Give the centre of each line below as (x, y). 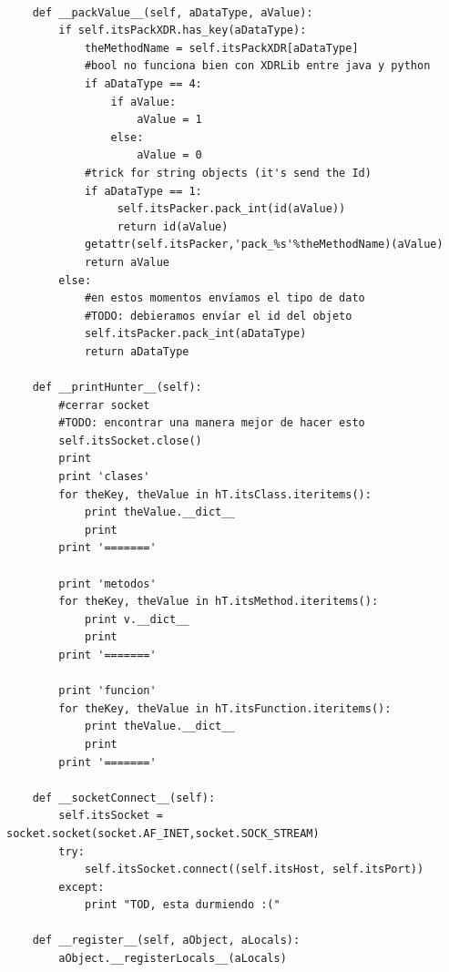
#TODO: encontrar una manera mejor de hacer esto (212, 423)
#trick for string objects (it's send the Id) (228, 173)
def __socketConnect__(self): (124, 798)
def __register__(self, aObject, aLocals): (166, 941)
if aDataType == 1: (143, 191)
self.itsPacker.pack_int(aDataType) (195, 334)
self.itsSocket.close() (130, 440)
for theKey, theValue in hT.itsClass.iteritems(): (215, 494)
